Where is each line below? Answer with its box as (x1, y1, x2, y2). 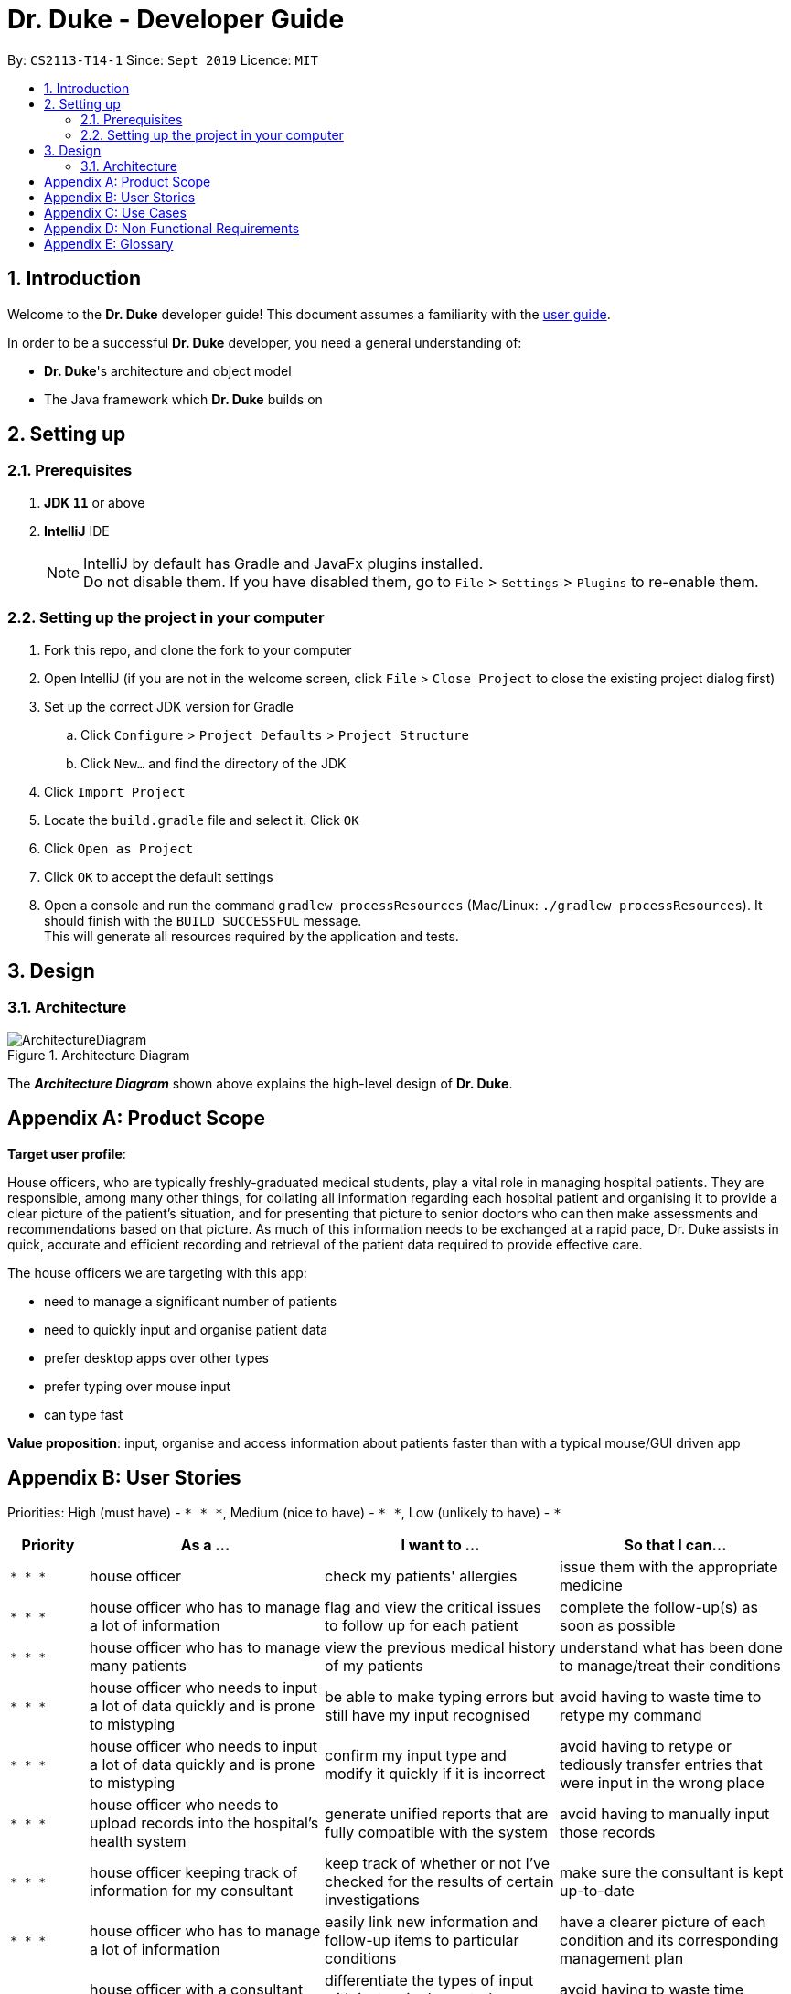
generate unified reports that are (325, 1805, 549, 1824)
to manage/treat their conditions (560, 1656, 781, 1676)
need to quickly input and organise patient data (44, 1321, 328, 1337)
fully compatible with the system (325, 1823, 548, 1842)
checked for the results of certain (325, 1872, 554, 1892)
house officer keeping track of (90, 1863, 298, 1882)
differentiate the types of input (325, 1971, 534, 1990)
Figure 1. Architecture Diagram (7, 1046, 190, 1063)
